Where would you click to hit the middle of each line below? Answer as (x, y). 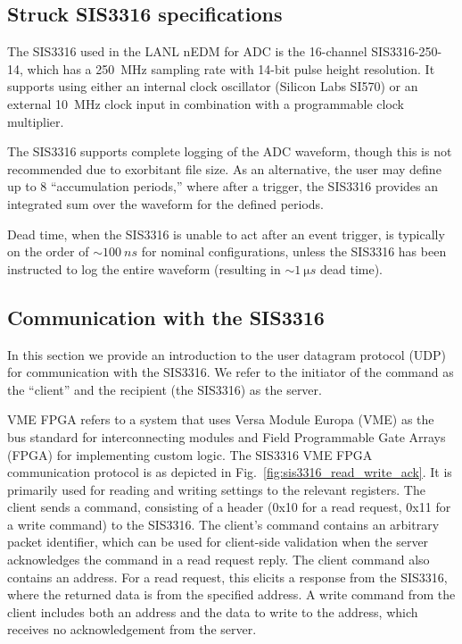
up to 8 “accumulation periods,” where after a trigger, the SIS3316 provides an (223, 186)
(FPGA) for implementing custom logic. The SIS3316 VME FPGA (190, 454)
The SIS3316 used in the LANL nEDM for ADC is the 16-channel (187, 51)
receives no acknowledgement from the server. (132, 629)
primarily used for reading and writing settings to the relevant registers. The (216, 489)
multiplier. (36, 121)
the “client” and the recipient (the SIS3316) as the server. (165, 389)
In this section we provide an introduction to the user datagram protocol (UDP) (227, 354)
